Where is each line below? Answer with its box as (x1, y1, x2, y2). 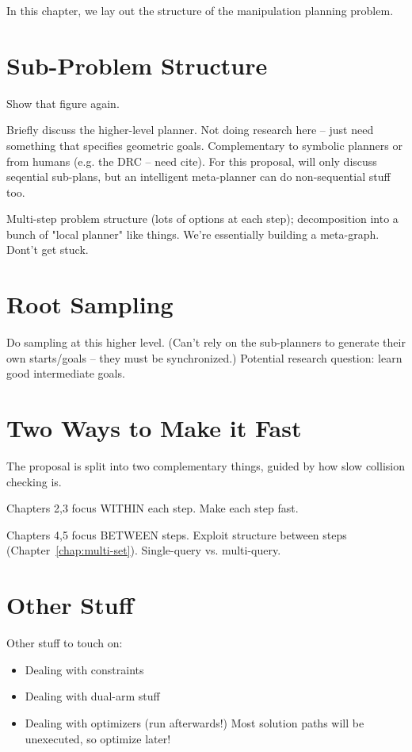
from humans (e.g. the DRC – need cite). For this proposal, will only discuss (6, 152, 377, 169)
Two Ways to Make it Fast (6, 412, 302, 444)
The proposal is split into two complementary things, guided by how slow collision (6, 458, 405, 474)
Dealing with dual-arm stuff (25, 688, 160, 704)
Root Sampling (6, 288, 174, 320)
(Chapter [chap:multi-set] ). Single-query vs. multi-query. (6, 542, 281, 558)
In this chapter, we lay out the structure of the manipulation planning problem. (6, 2, 394, 18)
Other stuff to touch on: (6, 635, 123, 651)
